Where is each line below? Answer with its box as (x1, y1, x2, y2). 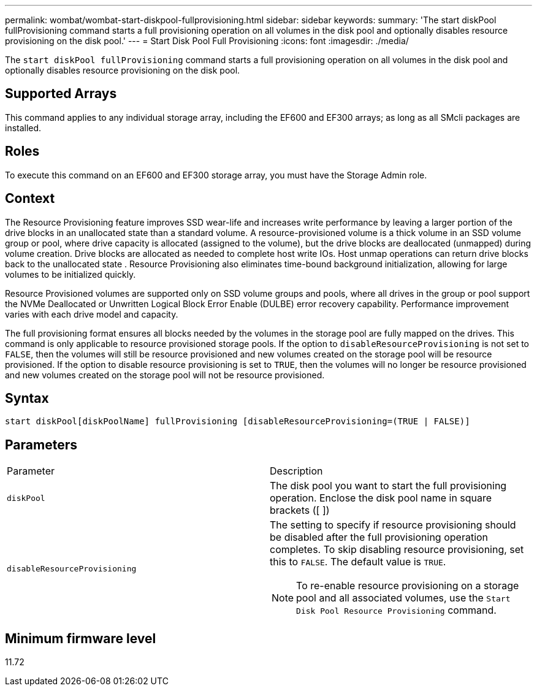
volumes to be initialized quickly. (5, 269, 136, 280)
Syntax (5, 390, 49, 406)
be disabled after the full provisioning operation (270, 531, 489, 544)
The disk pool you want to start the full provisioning (270, 479, 507, 492)
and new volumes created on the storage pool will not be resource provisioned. (5, 369, 325, 380)
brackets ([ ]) (270, 504, 330, 517)
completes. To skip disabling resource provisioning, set (270, 543, 524, 556)
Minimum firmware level (5, 630, 156, 646)
